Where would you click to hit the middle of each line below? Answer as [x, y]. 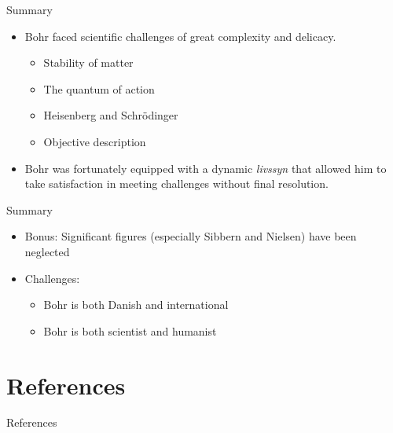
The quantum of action [99, 88]
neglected [47, 251]
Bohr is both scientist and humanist [130, 330]
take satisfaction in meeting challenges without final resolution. [176, 183]
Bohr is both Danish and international [136, 305]
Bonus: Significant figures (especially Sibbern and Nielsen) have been [191, 236]
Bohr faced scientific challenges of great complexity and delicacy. [180, 36]
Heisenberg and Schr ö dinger [111, 115]
